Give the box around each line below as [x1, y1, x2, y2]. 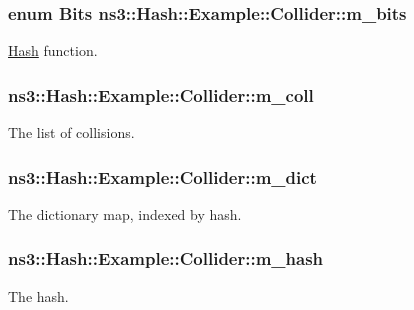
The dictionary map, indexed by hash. [8, 203, 242, 224]
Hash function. [8, 40, 98, 61]
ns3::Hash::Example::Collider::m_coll [8, 82, 314, 107]
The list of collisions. [8, 122, 135, 143]
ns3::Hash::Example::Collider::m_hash [8, 246, 324, 271]
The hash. [8, 285, 69, 306]
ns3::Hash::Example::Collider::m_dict [8, 164, 317, 189]
